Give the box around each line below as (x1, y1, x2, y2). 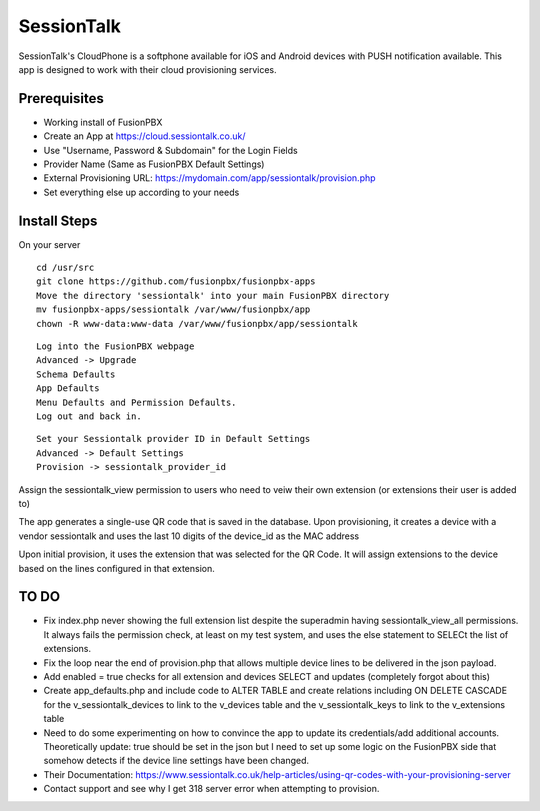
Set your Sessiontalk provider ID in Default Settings (36, 433, 311, 445)
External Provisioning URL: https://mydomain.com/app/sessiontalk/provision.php (43, 172, 376, 184)
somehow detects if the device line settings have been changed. (43, 755, 310, 767)
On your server (18, 238, 81, 250)
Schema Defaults (36, 368, 116, 380)
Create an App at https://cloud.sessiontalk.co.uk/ (43, 130, 246, 142)
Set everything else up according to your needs (43, 186, 240, 198)
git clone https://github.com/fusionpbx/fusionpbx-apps (36, 276, 316, 287)
